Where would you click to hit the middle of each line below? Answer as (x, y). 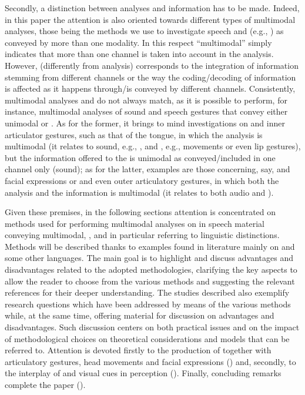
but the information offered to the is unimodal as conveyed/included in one (140, 157)
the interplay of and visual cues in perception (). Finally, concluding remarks (143, 373)
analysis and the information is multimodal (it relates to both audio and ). (139, 192)
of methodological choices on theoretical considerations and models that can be (147, 338)
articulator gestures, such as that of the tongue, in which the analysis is (134, 134)
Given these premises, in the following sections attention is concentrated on (140, 212)
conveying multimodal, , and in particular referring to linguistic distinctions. (142, 235)
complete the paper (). (45, 384)
